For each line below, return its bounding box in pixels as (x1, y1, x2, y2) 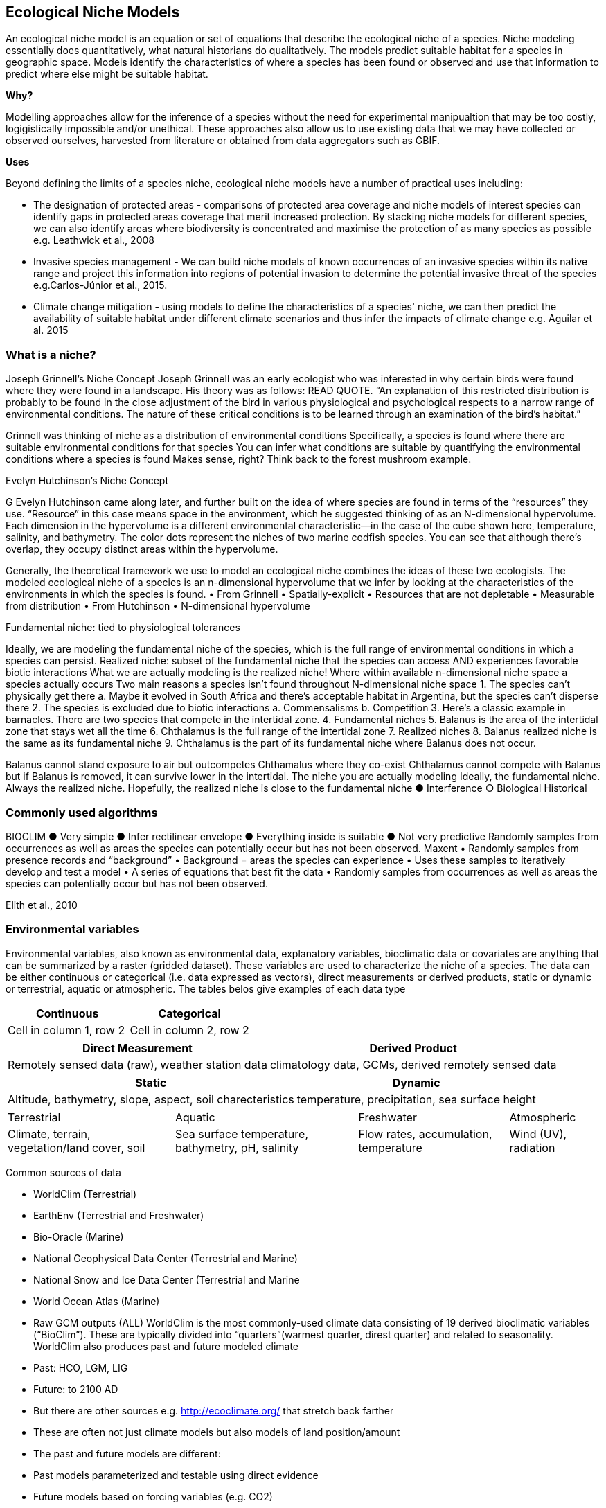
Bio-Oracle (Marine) (33, 1230, 124, 1243)
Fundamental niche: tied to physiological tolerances (6, 621, 240, 634)
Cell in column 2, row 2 (130, 1022, 249, 1037)
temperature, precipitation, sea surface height (296, 1092, 536, 1106)
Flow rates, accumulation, (358, 1126, 492, 1141)
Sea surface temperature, (175, 1126, 308, 1141)
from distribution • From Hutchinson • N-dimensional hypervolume (6, 600, 310, 612)
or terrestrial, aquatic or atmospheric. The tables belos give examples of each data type (6, 982, 406, 995)
